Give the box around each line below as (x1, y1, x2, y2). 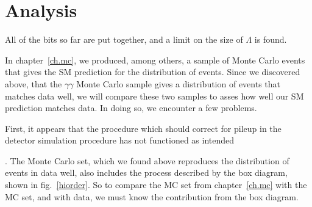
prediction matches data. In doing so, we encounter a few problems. (5, 101, 257, 114)
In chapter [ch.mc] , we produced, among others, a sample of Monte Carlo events (5, 53, 305, 66)
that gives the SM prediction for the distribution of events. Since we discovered (5, 65, 300, 78)
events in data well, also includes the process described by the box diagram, (5, 166, 288, 179)
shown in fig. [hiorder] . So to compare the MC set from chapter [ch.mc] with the (5, 178, 307, 191)
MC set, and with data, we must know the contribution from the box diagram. (5, 190, 299, 203)
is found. (254, 33, 287, 46)
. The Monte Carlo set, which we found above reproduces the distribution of (5, 154, 289, 167)
